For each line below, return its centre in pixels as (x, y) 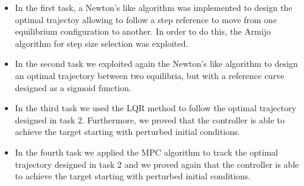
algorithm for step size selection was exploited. (102, 43)
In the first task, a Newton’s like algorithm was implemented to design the (154, 7)
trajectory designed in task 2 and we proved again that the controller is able (157, 164)
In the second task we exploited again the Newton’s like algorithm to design (156, 64)
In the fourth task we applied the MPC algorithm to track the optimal (147, 152)
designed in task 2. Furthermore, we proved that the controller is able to (150, 119)
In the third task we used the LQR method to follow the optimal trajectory (156, 108)
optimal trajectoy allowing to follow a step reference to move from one (146, 19)
